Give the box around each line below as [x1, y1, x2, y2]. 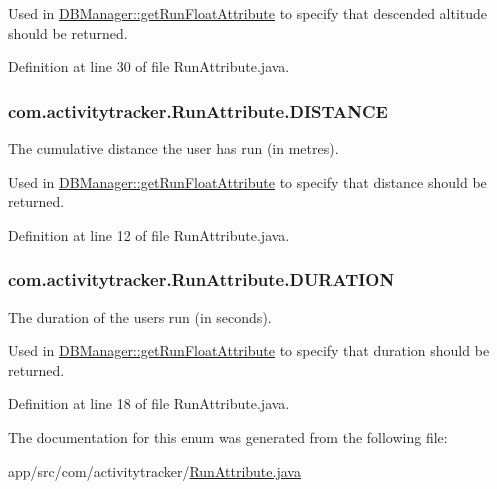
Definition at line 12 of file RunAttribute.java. [8, 224, 290, 245]
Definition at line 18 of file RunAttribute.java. [8, 393, 290, 414]
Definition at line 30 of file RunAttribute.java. [8, 56, 290, 77]
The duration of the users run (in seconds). [8, 306, 272, 327]
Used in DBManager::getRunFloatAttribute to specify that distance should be [8, 171, 487, 192]
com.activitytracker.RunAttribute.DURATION [8, 267, 395, 292]
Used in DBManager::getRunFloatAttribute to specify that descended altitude [8, 3, 488, 23]
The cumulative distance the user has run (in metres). [8, 138, 339, 158]
